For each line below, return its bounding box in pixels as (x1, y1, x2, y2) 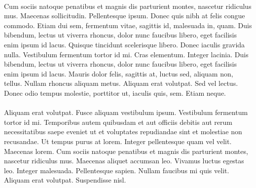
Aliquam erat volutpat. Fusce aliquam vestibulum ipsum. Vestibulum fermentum (4, 107, 248, 117)
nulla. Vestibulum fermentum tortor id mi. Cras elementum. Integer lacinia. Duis (4, 49, 249, 59)
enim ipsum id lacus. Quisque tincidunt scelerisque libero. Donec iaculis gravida (4, 39, 245, 49)
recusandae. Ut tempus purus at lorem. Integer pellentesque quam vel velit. (4, 136, 232, 146)
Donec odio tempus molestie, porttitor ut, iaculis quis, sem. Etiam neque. (4, 87, 226, 98)
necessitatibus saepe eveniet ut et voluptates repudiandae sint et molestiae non (4, 126, 242, 137)
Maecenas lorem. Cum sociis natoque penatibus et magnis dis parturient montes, (4, 146, 248, 156)
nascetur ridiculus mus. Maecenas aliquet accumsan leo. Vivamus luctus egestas (4, 155, 244, 166)
